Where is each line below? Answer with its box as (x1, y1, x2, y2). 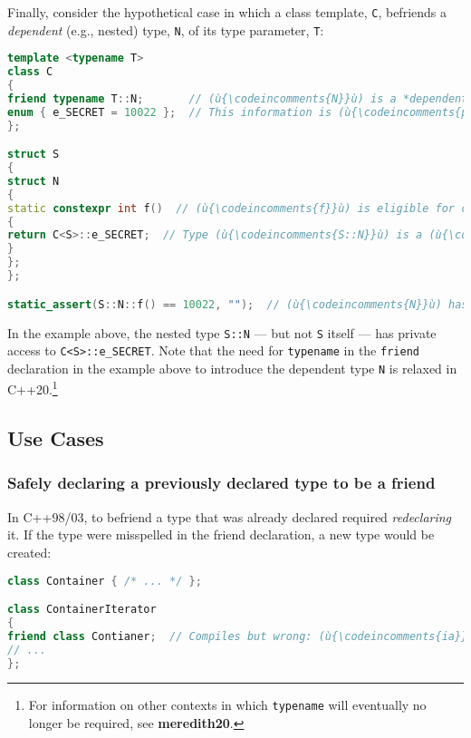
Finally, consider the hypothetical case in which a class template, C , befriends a (7, 3, 447, 21)
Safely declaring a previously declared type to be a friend (7, 471, 436, 494)
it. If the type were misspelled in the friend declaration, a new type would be (7, 525, 435, 544)
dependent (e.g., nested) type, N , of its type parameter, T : (7, 20, 324, 39)
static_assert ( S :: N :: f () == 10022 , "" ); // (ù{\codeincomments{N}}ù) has (7, 297, 468, 311)
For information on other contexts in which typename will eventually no (28, 695, 427, 714)
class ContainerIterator (7, 603, 157, 617)
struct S (7, 148, 60, 161)
